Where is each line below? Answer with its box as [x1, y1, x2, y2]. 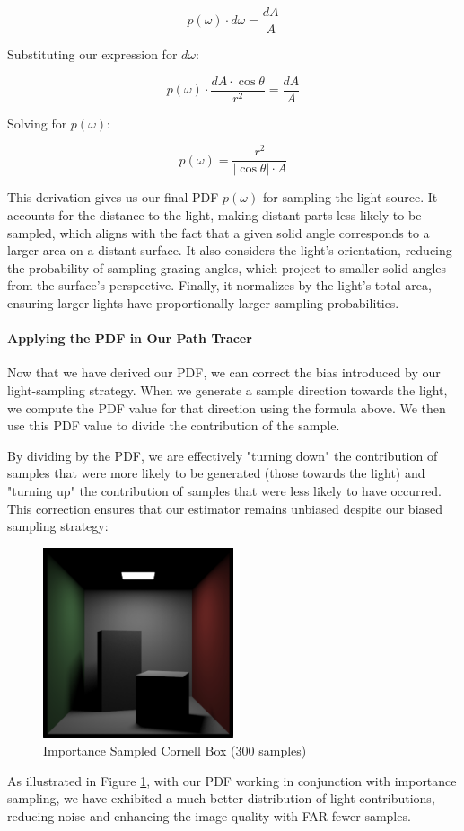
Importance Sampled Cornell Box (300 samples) [43, 740, 307, 759]
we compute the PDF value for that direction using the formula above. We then [7, 398, 446, 417]
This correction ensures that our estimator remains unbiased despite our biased [7, 499, 443, 517]
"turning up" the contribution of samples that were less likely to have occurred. [7, 481, 442, 499]
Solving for [7, 113, 67, 132]
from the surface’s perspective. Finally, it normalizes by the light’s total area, [7, 276, 432, 295]
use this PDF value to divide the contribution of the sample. [7, 416, 340, 435]
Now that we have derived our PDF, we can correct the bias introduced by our [7, 363, 441, 382]
